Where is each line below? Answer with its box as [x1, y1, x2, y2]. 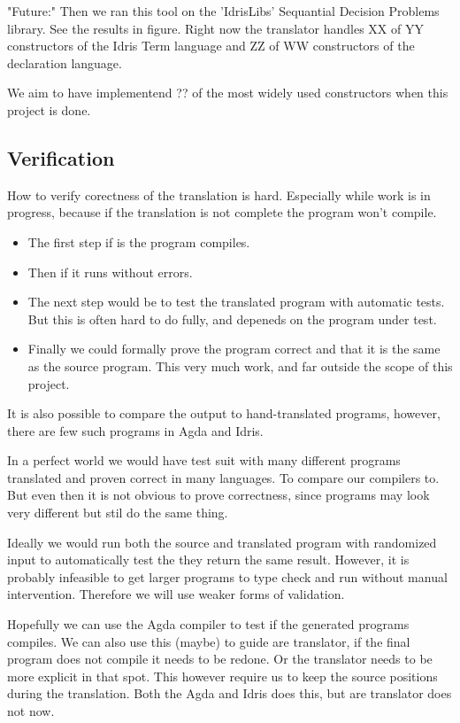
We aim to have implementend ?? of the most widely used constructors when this [7, 83, 448, 102]
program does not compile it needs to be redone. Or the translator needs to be [7, 649, 433, 668]
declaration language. [7, 53, 122, 72]
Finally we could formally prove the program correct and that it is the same [27, 339, 441, 358]
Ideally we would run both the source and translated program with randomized [7, 533, 437, 551]
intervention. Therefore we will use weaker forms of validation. [7, 585, 345, 603]
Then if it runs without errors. [27, 262, 193, 281]
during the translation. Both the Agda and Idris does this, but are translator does [7, 684, 452, 703]
